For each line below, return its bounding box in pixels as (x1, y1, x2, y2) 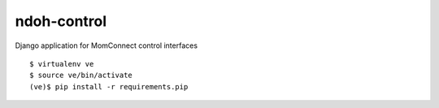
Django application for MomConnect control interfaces (15, 41, 198, 50)
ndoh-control (15, 12, 107, 30)
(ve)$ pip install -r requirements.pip (29, 82, 189, 91)
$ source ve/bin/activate (29, 71, 133, 80)
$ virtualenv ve (29, 59, 94, 68)
